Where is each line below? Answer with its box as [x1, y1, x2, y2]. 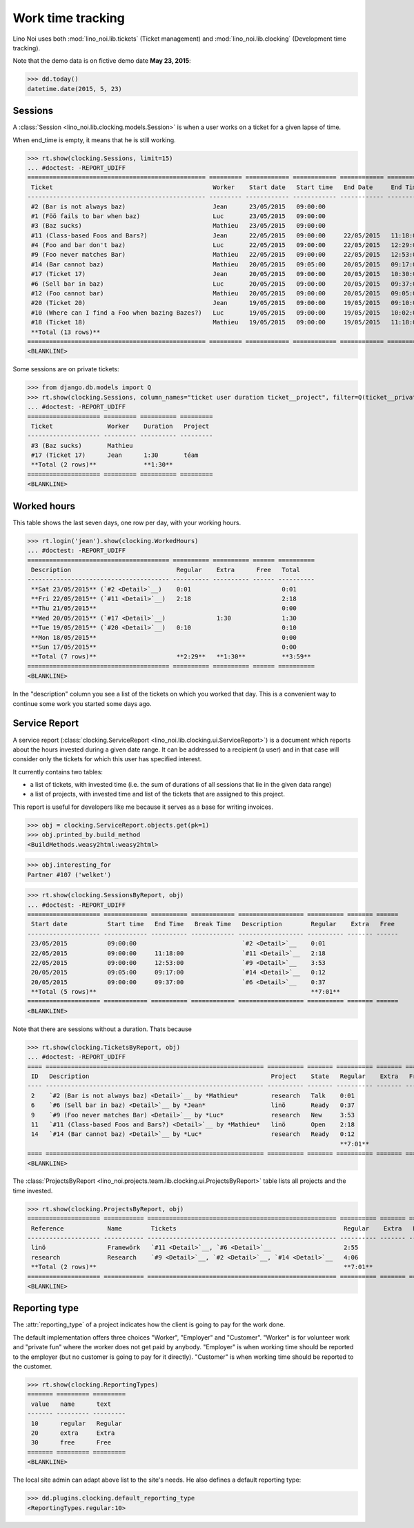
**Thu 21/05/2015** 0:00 [31, 605, 297, 612]
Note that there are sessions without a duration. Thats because [12, 1025, 193, 1033]
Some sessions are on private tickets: [12, 365, 119, 373]
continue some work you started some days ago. [12, 699, 152, 707]
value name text [31, 1400, 112, 1408]
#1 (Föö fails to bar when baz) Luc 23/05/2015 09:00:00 [31, 212, 326, 220]
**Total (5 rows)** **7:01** [31, 988, 341, 996]
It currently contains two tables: [12, 767, 103, 776]
